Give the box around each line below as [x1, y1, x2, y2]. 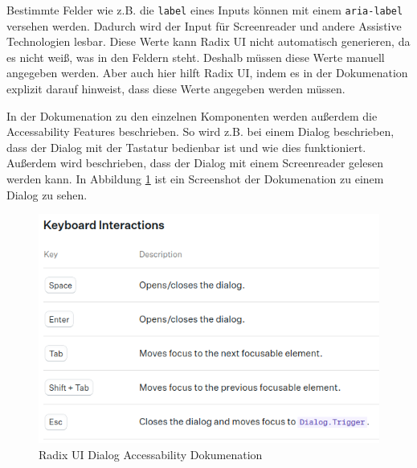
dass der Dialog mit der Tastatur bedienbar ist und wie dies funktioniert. [6, 138, 366, 155]
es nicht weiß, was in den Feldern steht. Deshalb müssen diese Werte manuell [6, 48, 385, 65]
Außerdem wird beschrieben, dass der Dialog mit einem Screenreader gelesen [6, 154, 383, 171]
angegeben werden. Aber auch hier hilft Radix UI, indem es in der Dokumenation [6, 64, 408, 81]
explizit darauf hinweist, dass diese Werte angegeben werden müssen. [6, 80, 345, 97]
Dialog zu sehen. [6, 186, 88, 203]
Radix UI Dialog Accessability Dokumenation [39, 445, 263, 462]
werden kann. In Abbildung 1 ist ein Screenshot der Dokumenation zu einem [6, 170, 384, 187]
